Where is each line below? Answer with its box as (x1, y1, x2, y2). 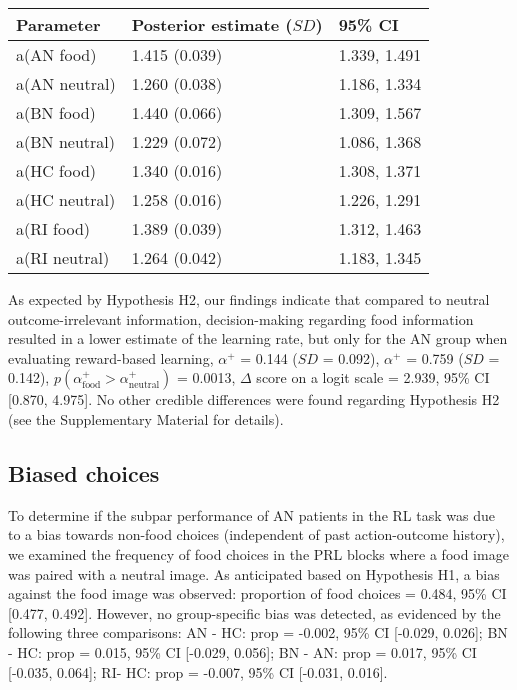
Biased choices (8, 457, 160, 488)
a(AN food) (16, 43, 97, 66)
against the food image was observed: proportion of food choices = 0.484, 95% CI (8, 583, 507, 604)
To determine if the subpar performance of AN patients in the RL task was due (8, 504, 495, 525)
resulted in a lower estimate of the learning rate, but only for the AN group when (8, 328, 508, 349)
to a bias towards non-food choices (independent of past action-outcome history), (8, 524, 505, 545)
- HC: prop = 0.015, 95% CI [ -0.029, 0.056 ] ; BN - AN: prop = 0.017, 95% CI (8, 641, 477, 662)
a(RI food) (16, 217, 91, 240)
